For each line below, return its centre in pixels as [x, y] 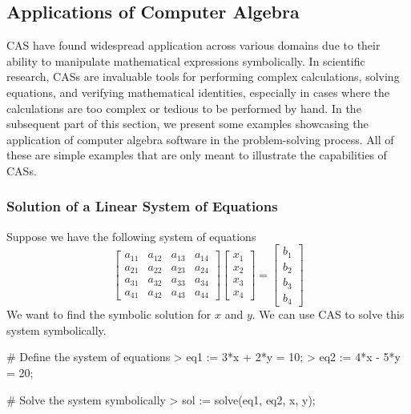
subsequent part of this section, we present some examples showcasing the [187, 124]
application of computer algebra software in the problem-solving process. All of [200, 139]
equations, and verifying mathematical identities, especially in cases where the [198, 92]
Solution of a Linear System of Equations [142, 206]
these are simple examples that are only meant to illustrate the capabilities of [197, 155]
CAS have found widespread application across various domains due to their [193, 45]
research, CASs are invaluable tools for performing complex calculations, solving [203, 76]
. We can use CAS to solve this [328, 314]
